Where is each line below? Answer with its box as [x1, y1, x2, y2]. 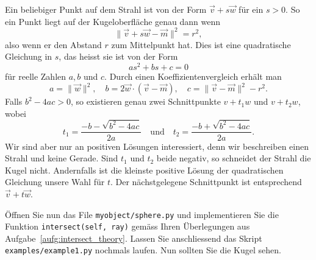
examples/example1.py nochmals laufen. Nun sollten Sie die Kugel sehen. [5, 244, 281, 256]
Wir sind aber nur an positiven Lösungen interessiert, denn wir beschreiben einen [5, 139, 309, 152]
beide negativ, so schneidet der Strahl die [156, 152, 311, 164]
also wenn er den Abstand [5, 38, 102, 51]
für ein [239, 3, 264, 15]
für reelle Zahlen [5, 69, 66, 82]
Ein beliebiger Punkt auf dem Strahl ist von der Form [5, 3, 207, 15]
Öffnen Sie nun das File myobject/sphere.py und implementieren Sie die [5, 208, 279, 220]
